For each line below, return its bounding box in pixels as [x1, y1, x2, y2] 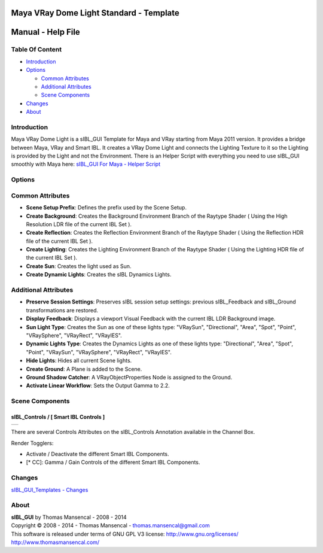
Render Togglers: [11, 439, 54, 446]
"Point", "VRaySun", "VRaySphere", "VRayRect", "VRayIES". [26, 348, 172, 355]
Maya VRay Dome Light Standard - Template [11, 8, 179, 18]
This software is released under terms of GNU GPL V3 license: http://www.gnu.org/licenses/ [11, 530, 239, 537]
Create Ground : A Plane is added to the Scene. [26, 365, 142, 372]
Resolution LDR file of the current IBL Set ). [26, 220, 132, 227]
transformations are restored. [26, 306, 99, 314]
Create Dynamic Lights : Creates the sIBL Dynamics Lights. [26, 271, 172, 278]
